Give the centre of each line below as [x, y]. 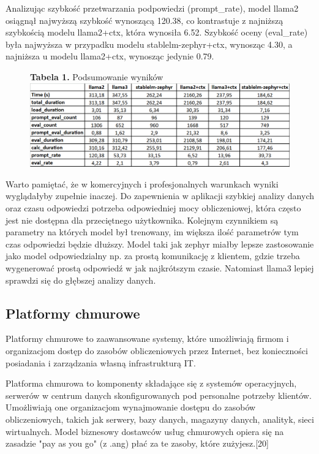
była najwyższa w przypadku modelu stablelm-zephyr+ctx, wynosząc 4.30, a [149, 44]
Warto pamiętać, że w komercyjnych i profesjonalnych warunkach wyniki [142, 183]
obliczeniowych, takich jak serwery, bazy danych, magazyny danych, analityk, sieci [160, 419]
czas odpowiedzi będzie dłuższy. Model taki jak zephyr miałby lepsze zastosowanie [160, 244]
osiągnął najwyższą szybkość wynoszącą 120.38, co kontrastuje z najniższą [144, 20]
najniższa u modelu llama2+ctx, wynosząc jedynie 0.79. [110, 56]
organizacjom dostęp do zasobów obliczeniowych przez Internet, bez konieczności [157, 350]
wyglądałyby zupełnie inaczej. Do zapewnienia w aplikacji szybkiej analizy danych [160, 196]
